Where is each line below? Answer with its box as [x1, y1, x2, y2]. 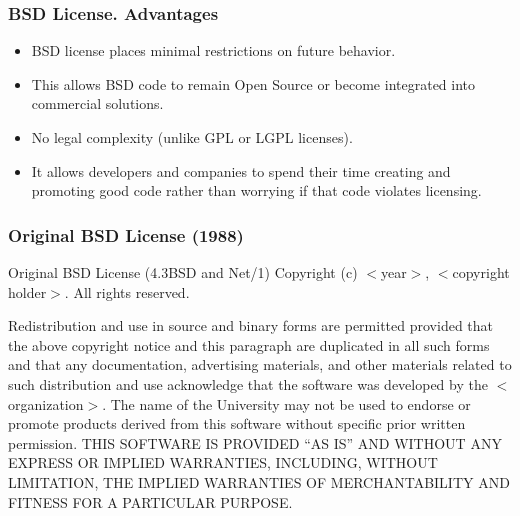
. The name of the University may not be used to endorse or [102, 393, 471, 414]
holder [8, 281, 47, 302]
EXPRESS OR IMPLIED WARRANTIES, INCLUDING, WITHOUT [8, 452, 438, 473]
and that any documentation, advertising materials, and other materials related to [8, 354, 512, 375]
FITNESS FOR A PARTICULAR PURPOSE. [8, 491, 293, 512]
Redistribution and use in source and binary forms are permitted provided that [8, 315, 494, 336]
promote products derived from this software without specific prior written [8, 413, 466, 434]
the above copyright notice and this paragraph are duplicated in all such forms [8, 334, 490, 355]
